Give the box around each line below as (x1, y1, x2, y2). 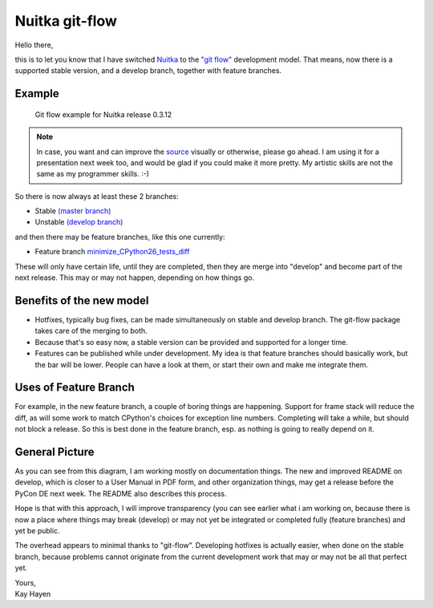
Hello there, (14, 40, 54, 50)
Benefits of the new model (14, 294, 149, 307)
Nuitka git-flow (14, 12, 118, 30)
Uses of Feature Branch (14, 381, 136, 395)
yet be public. (14, 526, 60, 536)
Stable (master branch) (34, 206, 111, 216)
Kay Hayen (14, 590, 51, 598)
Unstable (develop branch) (34, 217, 123, 227)
